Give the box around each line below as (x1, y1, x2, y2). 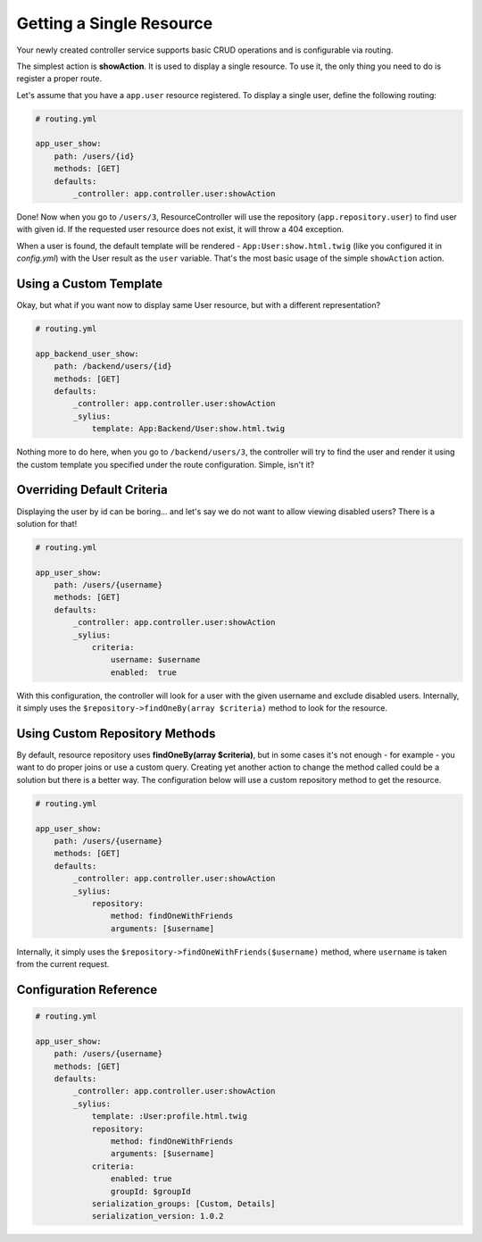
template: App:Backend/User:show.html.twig (91, 424, 286, 434)
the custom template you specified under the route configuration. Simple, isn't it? (16, 459, 315, 470)
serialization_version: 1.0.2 (91, 1211, 224, 1221)
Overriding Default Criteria (16, 482, 169, 497)
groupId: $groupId (110, 1186, 191, 1196)
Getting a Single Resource (16, 13, 213, 33)
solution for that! (16, 518, 78, 529)
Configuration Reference (16, 982, 158, 997)
